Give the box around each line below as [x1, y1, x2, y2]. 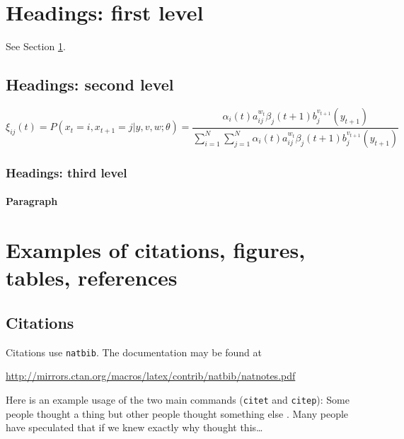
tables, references [6, 263, 178, 292]
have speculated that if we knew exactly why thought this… [6, 420, 263, 435]
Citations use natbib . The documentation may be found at [6, 344, 262, 359]
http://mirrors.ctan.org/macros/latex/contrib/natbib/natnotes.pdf [6, 368, 296, 383]
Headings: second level [6, 74, 174, 95]
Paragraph [6, 194, 58, 209]
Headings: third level [6, 163, 127, 181]
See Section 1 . [6, 39, 66, 54]
